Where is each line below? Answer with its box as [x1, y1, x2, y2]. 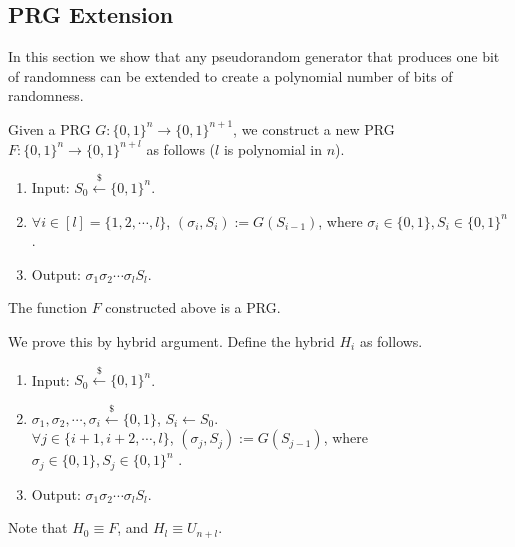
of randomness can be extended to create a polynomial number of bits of [8, 65, 453, 86]
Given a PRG [8, 118, 91, 139]
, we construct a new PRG [233, 118, 395, 139]
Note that [8, 517, 68, 538]
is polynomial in [223, 138, 322, 159]
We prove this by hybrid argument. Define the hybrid [8, 330, 335, 351]
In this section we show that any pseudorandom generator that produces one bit [8, 46, 500, 67]
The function [8, 297, 87, 318]
